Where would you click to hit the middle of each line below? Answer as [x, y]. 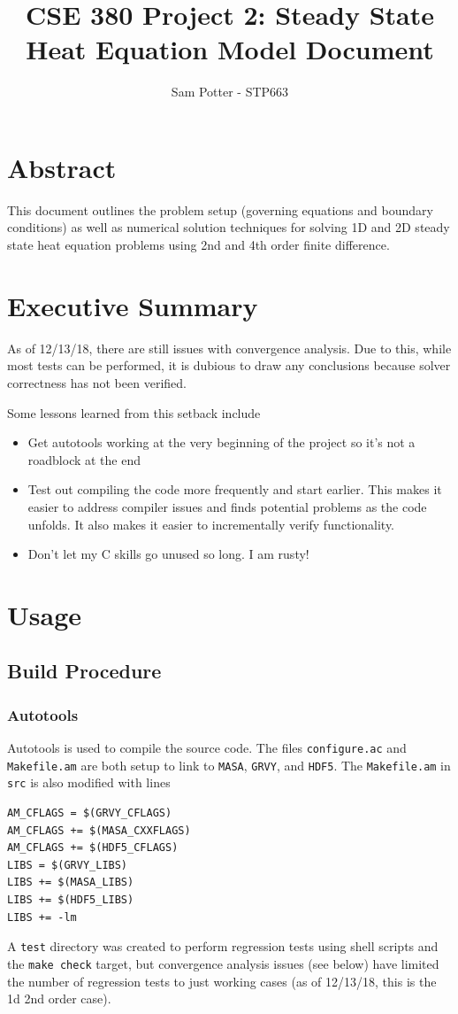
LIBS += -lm [42, 917]
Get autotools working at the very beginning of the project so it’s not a [221, 442]
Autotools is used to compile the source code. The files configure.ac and [207, 748]
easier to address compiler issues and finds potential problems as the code [227, 506]
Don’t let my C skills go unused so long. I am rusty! [168, 554]
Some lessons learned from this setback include [134, 412]
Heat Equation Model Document [230, 49]
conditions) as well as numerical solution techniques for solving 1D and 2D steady [229, 227]
